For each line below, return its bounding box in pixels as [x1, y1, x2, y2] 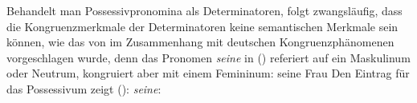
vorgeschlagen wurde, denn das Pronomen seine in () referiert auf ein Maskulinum [6, 49, 411, 65]
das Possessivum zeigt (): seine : [6, 80, 161, 97]
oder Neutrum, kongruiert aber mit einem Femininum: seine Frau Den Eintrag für [6, 65, 410, 81]
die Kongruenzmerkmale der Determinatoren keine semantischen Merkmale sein [6, 18, 399, 34]
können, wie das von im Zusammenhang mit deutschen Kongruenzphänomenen [6, 34, 395, 50]
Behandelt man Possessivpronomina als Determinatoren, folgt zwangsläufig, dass [6, 2, 403, 18]
